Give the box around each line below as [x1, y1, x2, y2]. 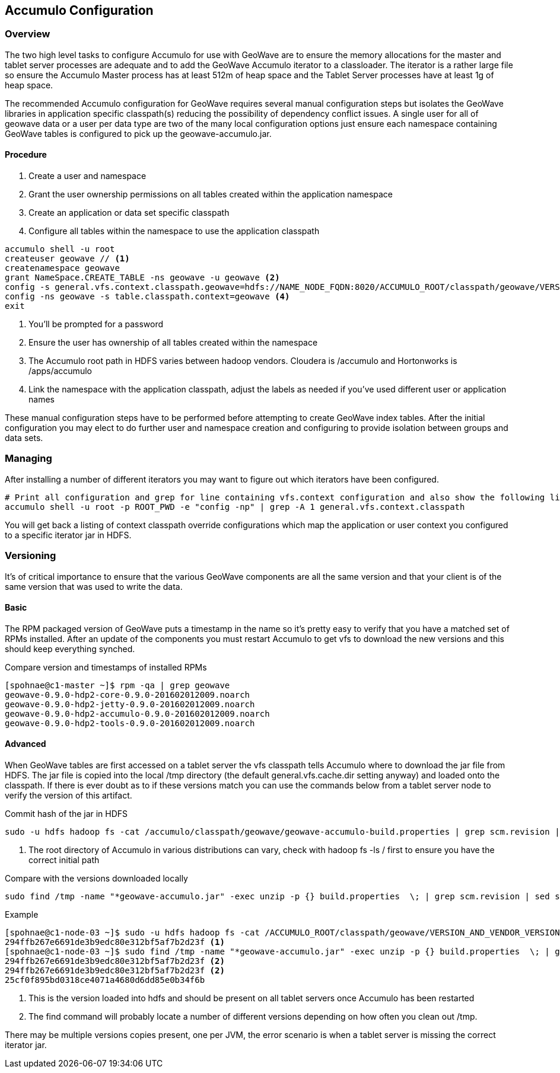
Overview [5, 28, 50, 40]
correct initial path [28, 854, 100, 865]
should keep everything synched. [5, 643, 135, 654]
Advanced [5, 739, 46, 749]
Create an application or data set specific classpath [28, 207, 230, 218]
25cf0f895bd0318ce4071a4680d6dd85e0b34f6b [5, 975, 205, 985]
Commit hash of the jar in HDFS [5, 808, 128, 819]
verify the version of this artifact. [5, 790, 132, 800]
